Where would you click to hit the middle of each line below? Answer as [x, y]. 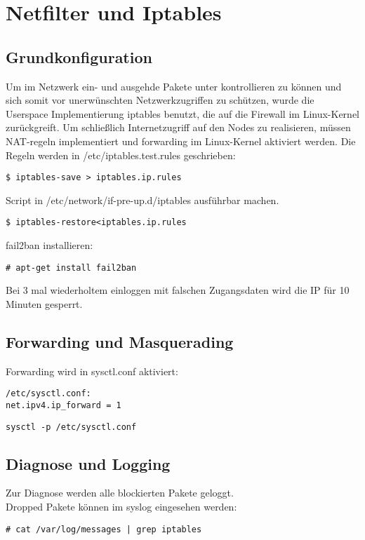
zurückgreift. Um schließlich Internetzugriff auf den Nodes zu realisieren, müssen [178, 127]
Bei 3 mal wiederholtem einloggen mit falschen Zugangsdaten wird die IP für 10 [178, 290]
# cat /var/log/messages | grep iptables [104, 529]
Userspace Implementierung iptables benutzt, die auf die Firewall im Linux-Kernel [182, 113]
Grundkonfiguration [79, 56]
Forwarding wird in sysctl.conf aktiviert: [92, 371]
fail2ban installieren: [49, 245]
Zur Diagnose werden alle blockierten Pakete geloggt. [120, 493]
